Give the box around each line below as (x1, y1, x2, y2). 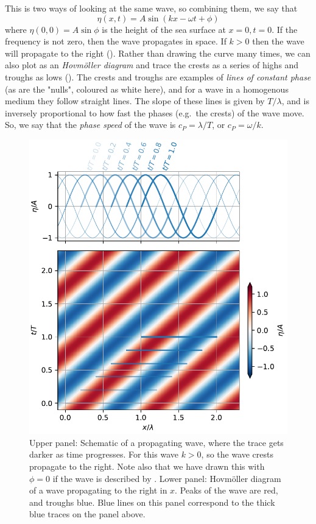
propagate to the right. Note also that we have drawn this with (29, 460, 265, 473)
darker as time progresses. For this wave (29, 448, 178, 461)
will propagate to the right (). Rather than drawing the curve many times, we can (5, 46, 311, 59)
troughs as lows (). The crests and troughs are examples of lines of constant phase (5, 70, 311, 83)
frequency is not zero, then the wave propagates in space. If (5, 35, 226, 48)
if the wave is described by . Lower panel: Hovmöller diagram (52, 472, 281, 484)
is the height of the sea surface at (102, 23, 226, 35)
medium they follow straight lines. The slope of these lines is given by (5, 94, 265, 107)
